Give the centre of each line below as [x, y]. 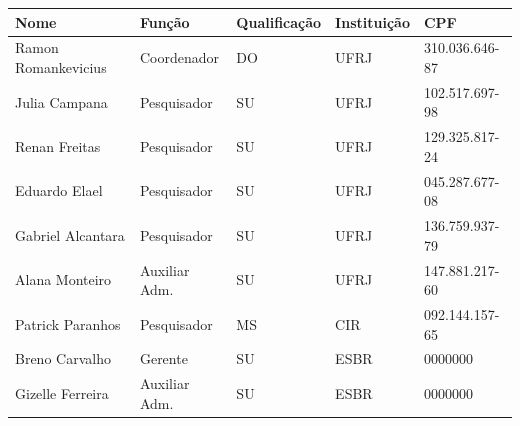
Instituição [372, 21]
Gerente [163, 358]
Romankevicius [61, 66]
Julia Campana [61, 101]
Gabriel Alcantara [70, 234]
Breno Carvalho [63, 358]
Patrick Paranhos [68, 323]
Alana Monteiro [63, 279]
